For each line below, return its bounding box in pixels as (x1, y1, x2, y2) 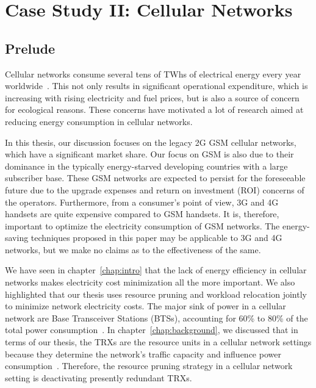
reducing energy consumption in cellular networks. (5, 115, 193, 128)
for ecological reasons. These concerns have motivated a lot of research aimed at (5, 103, 304, 116)
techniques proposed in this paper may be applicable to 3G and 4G (31, 231, 282, 244)
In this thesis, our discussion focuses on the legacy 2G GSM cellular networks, (5, 135, 296, 148)
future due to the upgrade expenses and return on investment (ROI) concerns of (5, 183, 304, 196)
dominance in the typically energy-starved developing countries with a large (5, 159, 288, 172)
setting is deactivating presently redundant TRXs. (5, 371, 192, 384)
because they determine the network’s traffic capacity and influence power (5, 347, 281, 360)
